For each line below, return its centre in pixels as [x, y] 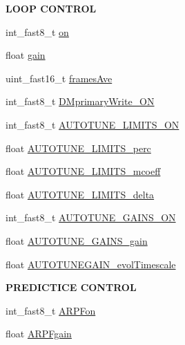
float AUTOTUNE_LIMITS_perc [78, 148]
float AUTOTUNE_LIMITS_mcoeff [83, 171]
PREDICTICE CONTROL [71, 287]
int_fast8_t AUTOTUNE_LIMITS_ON [92, 124]
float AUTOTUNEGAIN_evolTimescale [91, 264]
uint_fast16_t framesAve [59, 78]
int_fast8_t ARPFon [51, 310]
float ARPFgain [39, 334]
